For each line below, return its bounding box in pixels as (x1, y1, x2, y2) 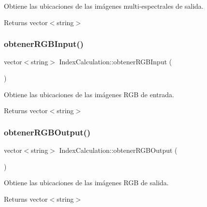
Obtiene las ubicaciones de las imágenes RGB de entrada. (4, 89, 174, 99)
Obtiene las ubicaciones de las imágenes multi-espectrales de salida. (4, 1, 204, 11)
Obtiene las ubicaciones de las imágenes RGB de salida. (4, 177, 169, 188)
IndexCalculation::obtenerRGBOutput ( (59, 145, 177, 155)
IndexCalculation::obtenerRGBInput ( (59, 57, 172, 67)
